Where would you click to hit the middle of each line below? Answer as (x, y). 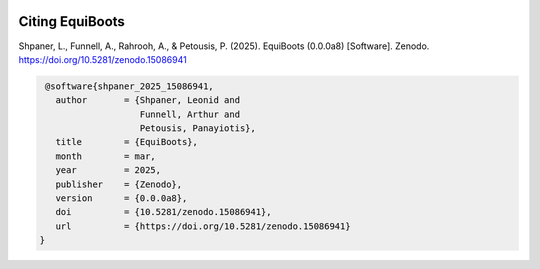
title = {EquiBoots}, (127, 142)
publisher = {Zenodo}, (119, 184)
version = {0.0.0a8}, (121, 198)
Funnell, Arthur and (189, 114)
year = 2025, (108, 170)
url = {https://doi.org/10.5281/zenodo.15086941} (203, 226)
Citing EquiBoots (71, 21)
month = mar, (106, 156)
